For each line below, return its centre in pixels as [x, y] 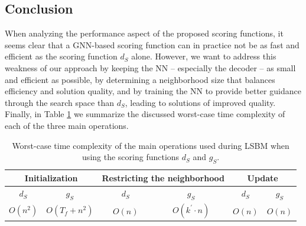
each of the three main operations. [67, 125]
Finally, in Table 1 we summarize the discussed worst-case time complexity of [145, 114]
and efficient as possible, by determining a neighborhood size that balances [140, 79]
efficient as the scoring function [61, 56]
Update [263, 177]
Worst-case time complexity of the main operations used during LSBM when [151, 145]
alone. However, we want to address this [204, 56]
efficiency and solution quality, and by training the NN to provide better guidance [153, 91]
